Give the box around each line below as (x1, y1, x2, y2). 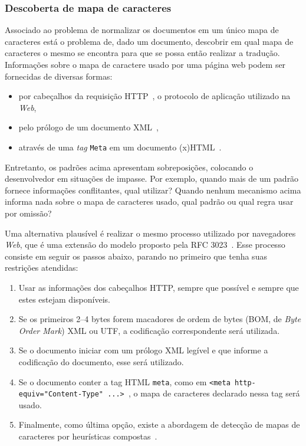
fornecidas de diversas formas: (5, 70, 113, 82)
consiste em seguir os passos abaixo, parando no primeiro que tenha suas (5, 250, 267, 262)
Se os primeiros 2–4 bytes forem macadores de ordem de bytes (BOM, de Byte (18, 313, 301, 325)
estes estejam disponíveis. (18, 293, 110, 305)
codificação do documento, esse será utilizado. (18, 355, 184, 368)
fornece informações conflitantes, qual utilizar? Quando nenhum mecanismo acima (5, 183, 301, 196)
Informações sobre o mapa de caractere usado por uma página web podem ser (5, 58, 286, 70)
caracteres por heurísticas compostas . (18, 430, 157, 442)
